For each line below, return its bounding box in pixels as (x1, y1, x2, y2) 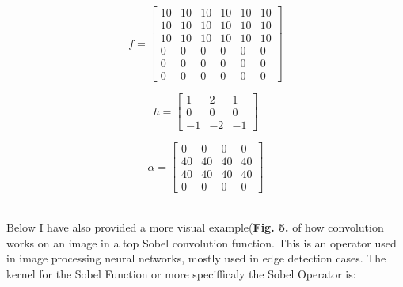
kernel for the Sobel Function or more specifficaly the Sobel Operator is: (6, 265, 356, 281)
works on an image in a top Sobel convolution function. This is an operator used (6, 234, 397, 251)
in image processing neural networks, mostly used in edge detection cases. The (6, 250, 386, 266)
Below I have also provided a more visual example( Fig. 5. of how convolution (6, 219, 384, 235)
